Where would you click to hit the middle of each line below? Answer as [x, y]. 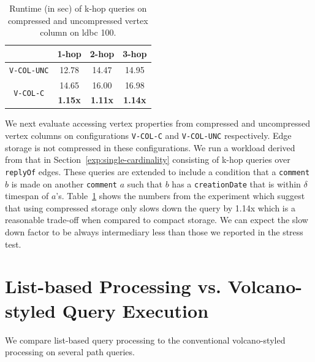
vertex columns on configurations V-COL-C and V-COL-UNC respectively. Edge [148, 136]
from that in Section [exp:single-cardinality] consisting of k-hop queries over [148, 159]
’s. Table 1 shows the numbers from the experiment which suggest [180, 196]
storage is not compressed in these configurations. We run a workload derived [150, 147]
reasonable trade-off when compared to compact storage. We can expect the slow [157, 220]
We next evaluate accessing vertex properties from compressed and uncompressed [158, 123]
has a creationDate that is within [236, 183]
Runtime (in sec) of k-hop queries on [78, 8]
